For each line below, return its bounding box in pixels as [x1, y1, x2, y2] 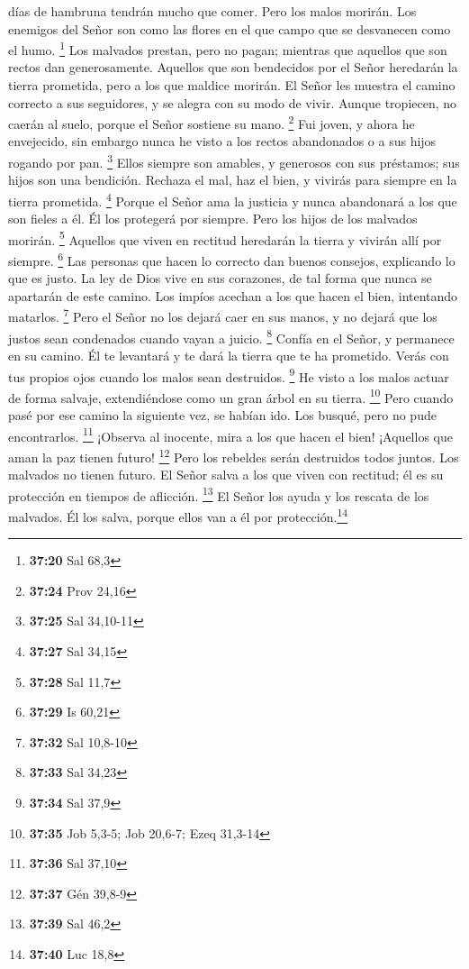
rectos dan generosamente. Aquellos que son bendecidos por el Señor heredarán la [8, 58, 458, 77]
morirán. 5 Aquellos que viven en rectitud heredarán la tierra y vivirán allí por [8, 227, 442, 249]
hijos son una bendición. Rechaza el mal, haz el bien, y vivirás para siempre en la [8, 170, 457, 189]
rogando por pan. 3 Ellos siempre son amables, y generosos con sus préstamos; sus [8, 151, 460, 171]
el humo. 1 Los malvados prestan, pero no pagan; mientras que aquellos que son [8, 38, 447, 59]
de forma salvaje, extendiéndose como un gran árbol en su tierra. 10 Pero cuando [8, 385, 454, 407]
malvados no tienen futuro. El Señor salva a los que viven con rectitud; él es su [8, 465, 444, 484]
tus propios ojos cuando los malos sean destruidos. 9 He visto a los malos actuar [8, 364, 449, 386]
